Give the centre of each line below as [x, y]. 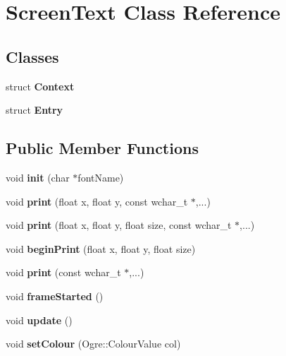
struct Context [40, 86]
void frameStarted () [55, 296]
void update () [39, 320]
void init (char [38, 177]
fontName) [101, 177]
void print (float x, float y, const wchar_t [97, 201]
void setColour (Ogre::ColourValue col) [93, 344]
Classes [32, 56]
